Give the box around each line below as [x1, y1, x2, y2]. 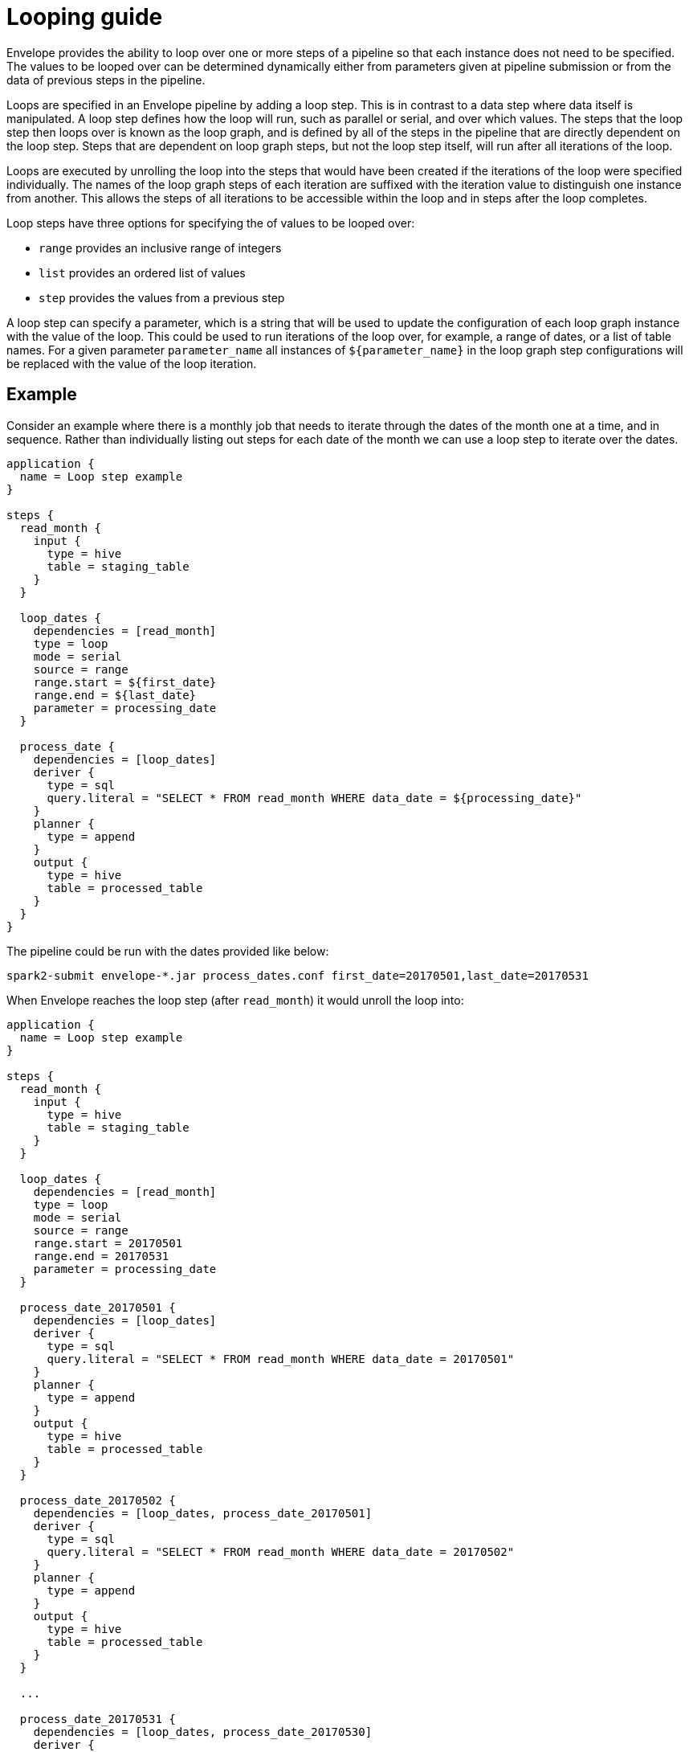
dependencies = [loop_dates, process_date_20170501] [33, 1506, 373, 1520]
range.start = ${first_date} [33, 675, 217, 689]
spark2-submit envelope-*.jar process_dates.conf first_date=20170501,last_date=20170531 [6, 968, 589, 982]
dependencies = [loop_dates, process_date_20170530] [33, 1725, 373, 1738]
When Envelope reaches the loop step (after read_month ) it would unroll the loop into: [6, 993, 464, 1007]
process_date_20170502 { [19, 1493, 176, 1507]
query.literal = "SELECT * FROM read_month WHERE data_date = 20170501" [47, 1352, 515, 1365]
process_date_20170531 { [19, 1712, 176, 1725]
